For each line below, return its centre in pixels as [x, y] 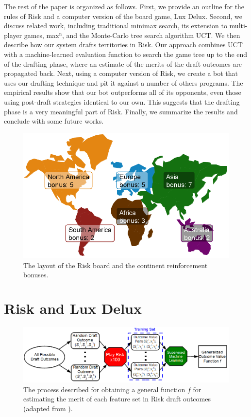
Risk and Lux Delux [73, 308]
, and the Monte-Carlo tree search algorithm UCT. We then [151, 35]
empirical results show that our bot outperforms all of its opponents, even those [123, 92]
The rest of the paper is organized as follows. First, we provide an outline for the [124, 6]
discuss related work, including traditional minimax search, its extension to [116, 26]
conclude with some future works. [54, 121]
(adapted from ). [48, 408]
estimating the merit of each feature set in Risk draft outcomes [117, 399]
